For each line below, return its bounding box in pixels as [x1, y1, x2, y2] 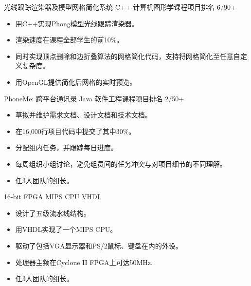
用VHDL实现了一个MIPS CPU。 [15, 224, 117, 234]
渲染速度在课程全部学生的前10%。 [15, 35, 124, 45]
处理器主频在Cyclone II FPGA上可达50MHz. [15, 257, 153, 267]
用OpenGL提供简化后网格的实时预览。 [15, 76, 137, 87]
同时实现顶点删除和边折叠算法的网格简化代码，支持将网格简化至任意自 [15, 51, 240, 61]
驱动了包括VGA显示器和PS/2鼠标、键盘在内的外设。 [15, 240, 182, 250]
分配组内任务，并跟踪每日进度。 [15, 142, 118, 153]
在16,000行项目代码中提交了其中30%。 [15, 126, 136, 136]
